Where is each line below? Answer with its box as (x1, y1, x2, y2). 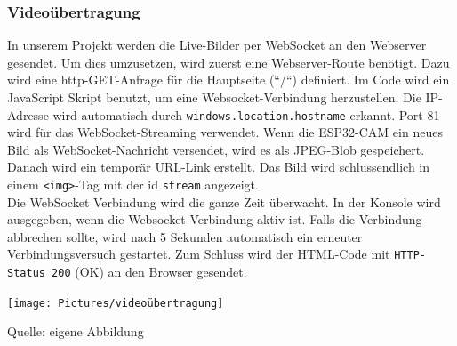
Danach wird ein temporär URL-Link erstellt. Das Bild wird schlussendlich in (7, 157, 430, 176)
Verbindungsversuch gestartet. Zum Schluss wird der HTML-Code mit (7, 245, 390, 263)
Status (7, 267, 45, 280)
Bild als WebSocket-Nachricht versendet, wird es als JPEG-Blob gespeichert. (7, 140, 425, 158)
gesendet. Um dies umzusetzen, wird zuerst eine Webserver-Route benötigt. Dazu (7, 52, 450, 71)
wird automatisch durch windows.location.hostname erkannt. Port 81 (52, 105, 440, 124)
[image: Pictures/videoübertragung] (7, 296, 224, 310)
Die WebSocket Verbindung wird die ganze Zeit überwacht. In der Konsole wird (7, 192, 441, 211)
